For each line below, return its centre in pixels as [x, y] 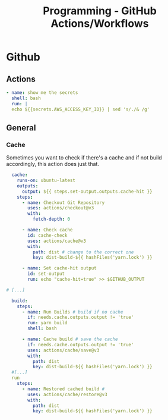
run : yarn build [47, 323]
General [21, 128]
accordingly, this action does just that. [53, 164]
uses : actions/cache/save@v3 [64, 350]
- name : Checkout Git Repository [63, 203]
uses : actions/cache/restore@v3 [68, 394]
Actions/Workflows [100, 23]
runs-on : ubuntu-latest [46, 181]
